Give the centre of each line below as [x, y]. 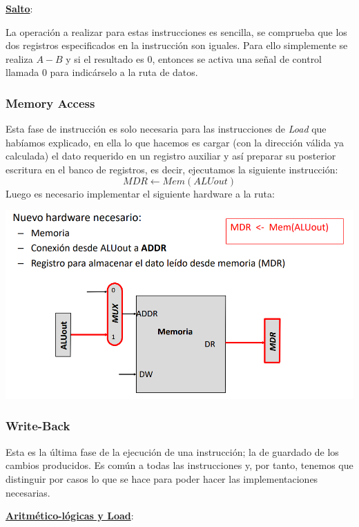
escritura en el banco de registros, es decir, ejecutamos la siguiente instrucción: [172, 169]
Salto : [19, 8]
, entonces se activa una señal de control [237, 58]
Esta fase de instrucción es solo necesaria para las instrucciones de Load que [166, 129]
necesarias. [28, 492]
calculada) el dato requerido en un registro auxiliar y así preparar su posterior [171, 156]
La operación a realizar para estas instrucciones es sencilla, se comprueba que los [176, 31]
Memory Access [50, 103]
